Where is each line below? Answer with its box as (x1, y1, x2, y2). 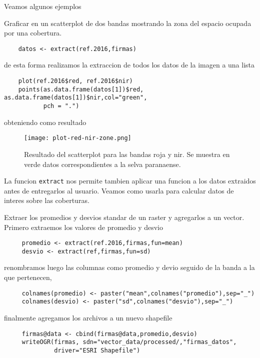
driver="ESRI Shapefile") (54, 346, 140, 354)
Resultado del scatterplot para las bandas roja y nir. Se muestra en (24, 148, 230, 159)
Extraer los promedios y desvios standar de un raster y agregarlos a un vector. (4, 211, 244, 222)
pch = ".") (43, 102, 79, 109)
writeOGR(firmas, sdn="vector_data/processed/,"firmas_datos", (21, 338, 237, 346)
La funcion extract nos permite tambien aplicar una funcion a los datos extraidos (4, 175, 256, 186)
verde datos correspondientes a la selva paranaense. (24, 158, 181, 169)
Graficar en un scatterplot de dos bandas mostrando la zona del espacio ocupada (4, 17, 251, 28)
